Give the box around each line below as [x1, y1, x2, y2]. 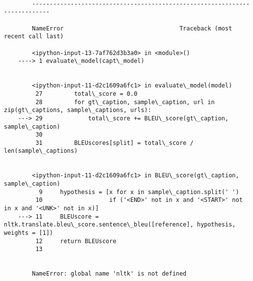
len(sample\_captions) [4, 147, 78, 155]
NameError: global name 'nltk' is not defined [32, 270, 187, 278]
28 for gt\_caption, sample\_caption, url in [35, 98, 215, 106]
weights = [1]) [4, 229, 53, 237]
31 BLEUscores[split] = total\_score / [35, 139, 194, 146]
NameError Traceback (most [32, 25, 232, 32]
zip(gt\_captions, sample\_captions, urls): [4, 107, 152, 114]
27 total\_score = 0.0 [35, 90, 138, 97]
